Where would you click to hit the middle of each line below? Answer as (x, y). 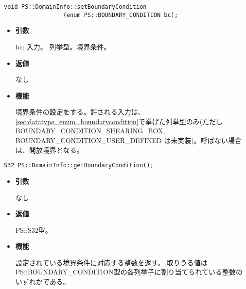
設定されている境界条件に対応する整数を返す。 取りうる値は (111, 262)
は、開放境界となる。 (49, 150)
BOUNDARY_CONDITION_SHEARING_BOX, (90, 131)
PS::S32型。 (34, 230)
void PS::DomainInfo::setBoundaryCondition (75, 7)
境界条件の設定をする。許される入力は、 (80, 112)
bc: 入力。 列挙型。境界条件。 (63, 46)
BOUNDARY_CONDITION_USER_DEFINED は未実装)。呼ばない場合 (128, 140)
